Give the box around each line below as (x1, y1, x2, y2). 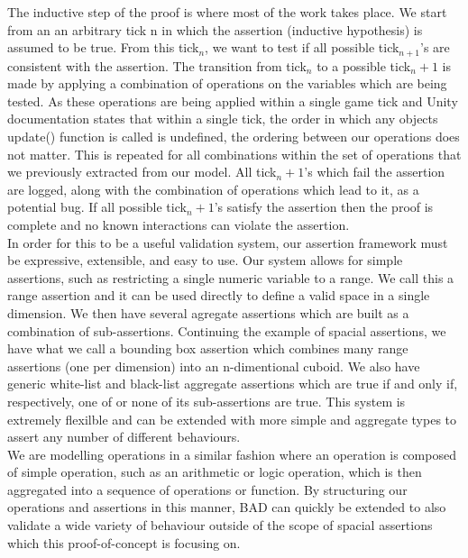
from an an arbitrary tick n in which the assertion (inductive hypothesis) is (7, 20, 423, 39)
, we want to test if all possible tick (205, 38, 399, 57)
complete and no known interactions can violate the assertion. (7, 215, 350, 233)
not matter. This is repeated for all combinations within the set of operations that (7, 144, 462, 163)
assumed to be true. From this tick (7, 38, 199, 57)
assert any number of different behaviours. (7, 427, 241, 446)
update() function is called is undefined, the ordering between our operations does (7, 127, 460, 146)
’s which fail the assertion (304, 162, 445, 181)
